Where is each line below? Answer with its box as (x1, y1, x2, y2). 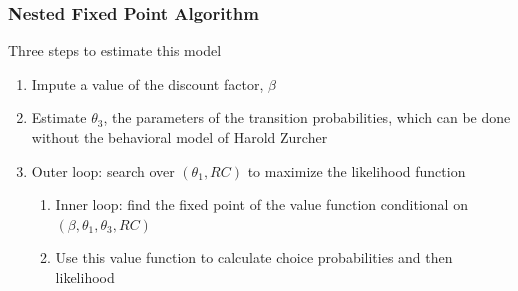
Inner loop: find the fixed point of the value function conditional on (55, 194, 468, 215)
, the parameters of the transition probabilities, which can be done (103, 107, 511, 128)
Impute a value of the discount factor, (31, 73, 264, 94)
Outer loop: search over (31, 160, 175, 181)
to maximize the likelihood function (247, 160, 466, 181)
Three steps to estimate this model (8, 40, 222, 61)
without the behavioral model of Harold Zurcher (31, 127, 328, 147)
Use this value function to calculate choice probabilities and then (55, 247, 453, 268)
